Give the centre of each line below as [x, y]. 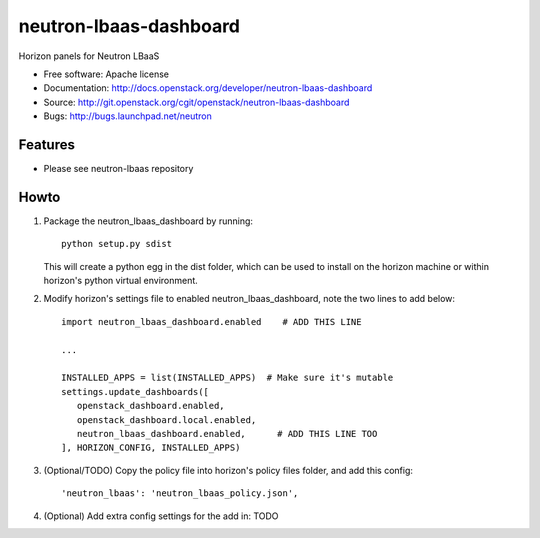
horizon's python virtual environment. [121, 281]
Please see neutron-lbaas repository [118, 169]
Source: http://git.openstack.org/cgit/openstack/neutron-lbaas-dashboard [196, 102]
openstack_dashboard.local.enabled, [166, 419]
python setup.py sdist [117, 244]
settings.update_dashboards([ [135, 391]
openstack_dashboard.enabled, [150, 406]
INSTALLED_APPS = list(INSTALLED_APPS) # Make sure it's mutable [227, 378]
